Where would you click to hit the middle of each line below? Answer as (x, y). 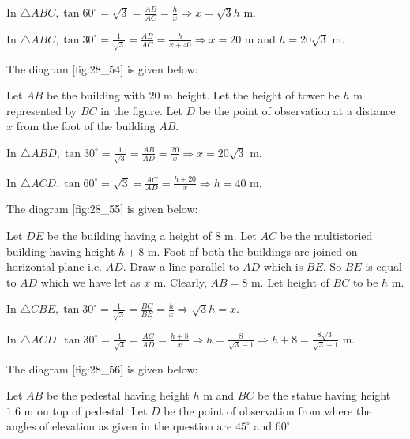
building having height (61, 251)
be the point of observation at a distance (297, 110)
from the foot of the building (86, 126)
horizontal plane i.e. (55, 266)
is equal (384, 266)
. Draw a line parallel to (181, 266)
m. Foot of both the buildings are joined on (252, 251)
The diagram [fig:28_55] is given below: (102, 209)
